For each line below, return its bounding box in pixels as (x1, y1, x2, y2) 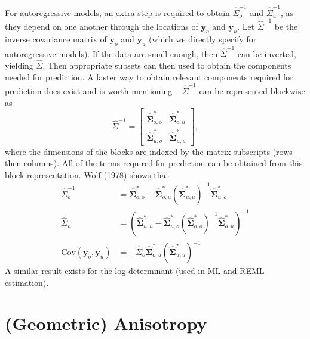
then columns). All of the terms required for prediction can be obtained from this (5, 157, 303, 169)
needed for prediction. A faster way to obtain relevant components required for (5, 70, 293, 83)
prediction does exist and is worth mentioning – (5, 85, 179, 97)
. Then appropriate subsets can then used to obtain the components (42, 59, 291, 71)
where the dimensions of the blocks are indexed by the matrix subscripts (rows (5, 145, 293, 157)
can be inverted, (237, 47, 296, 60)
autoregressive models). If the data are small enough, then (5, 47, 218, 60)
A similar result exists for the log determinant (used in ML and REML (5, 265, 265, 277)
